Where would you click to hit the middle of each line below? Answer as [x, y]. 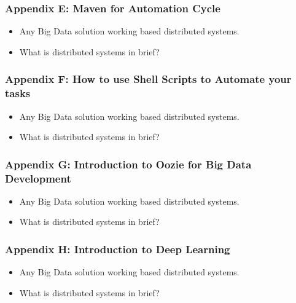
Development [38, 178]
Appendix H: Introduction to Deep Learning [118, 249]
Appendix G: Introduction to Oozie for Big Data [128, 164]
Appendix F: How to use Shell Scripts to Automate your [148, 79]
